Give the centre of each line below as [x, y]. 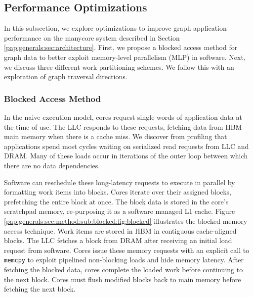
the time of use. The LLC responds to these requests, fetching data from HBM [123, 126]
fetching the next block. [40, 289]
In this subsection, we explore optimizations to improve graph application [115, 28]
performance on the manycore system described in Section [92, 37]
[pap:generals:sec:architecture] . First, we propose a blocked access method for [121, 47]
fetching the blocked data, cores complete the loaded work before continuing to [124, 269]
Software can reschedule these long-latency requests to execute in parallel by [120, 182]
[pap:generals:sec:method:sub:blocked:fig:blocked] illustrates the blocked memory [126, 221]
